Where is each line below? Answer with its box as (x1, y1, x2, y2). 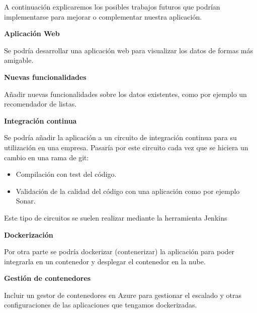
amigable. (4, 55, 34, 65)
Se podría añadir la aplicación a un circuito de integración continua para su (4, 132, 237, 143)
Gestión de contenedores (4, 273, 91, 283)
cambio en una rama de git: (4, 152, 89, 162)
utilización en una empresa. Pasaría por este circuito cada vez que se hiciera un (4, 142, 248, 152)
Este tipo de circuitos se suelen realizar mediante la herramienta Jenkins (4, 212, 227, 223)
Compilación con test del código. (16, 169, 117, 179)
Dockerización (4, 229, 53, 240)
